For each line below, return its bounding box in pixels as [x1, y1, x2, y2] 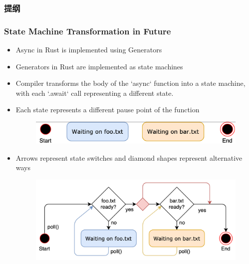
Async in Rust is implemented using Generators [15, 44, 162, 55]
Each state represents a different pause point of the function [15, 104, 200, 115]
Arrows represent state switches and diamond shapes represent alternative [15, 152, 243, 163]
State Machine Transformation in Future [4, 24, 171, 37]
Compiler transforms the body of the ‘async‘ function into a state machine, [15, 78, 246, 88]
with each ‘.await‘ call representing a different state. [15, 87, 174, 98]
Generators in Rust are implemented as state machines [15, 61, 183, 71]
